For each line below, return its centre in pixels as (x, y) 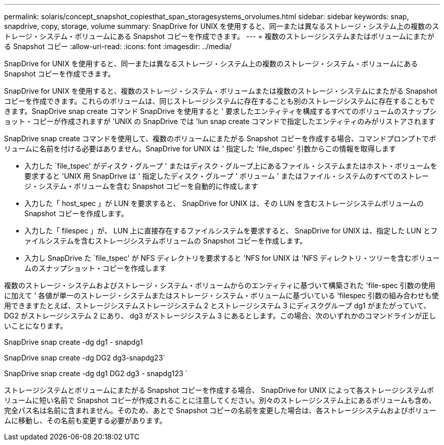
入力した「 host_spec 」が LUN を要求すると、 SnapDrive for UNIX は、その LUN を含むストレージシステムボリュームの (224, 203)
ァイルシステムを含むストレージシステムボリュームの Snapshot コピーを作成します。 (166, 241)
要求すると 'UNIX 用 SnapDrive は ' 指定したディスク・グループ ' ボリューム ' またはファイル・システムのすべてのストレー (227, 176)
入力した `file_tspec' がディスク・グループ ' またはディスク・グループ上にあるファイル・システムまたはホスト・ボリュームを (231, 166)
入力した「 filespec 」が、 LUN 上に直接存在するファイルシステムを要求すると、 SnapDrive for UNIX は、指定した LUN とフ (231, 231)
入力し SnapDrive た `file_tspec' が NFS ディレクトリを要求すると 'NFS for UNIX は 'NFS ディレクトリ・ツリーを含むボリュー (232, 258)
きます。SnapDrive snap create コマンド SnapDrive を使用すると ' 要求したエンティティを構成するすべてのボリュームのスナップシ (220, 111)
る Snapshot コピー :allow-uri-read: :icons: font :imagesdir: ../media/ (118, 46)
